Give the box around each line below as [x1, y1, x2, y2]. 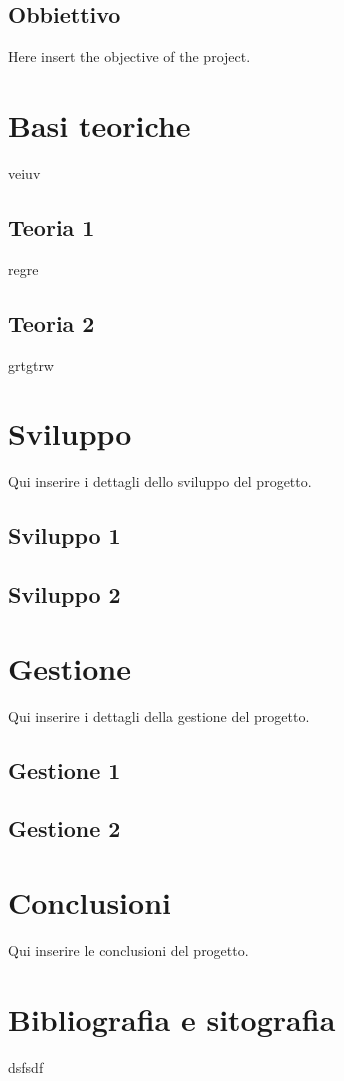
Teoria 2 [8, 307, 95, 338]
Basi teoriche [8, 104, 191, 145]
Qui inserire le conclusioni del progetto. [8, 939, 249, 960]
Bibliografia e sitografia [8, 998, 336, 1039]
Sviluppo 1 [8, 520, 121, 551]
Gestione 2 [8, 813, 121, 844]
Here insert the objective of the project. [8, 46, 251, 67]
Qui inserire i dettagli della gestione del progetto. [8, 705, 310, 726]
